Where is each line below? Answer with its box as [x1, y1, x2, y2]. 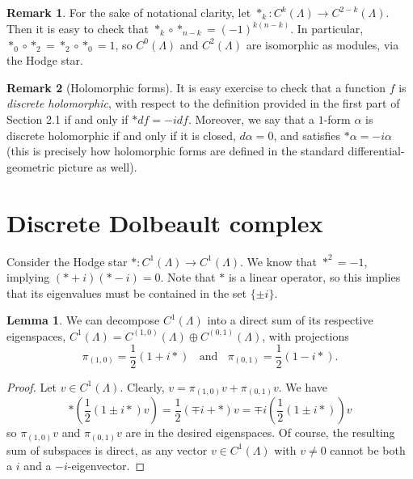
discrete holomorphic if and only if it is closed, [6, 126, 236, 143]
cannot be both [330, 441, 406, 458]
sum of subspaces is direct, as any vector [6, 441, 208, 458]
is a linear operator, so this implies [228, 269, 401, 286]
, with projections [262, 327, 349, 344]
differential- [348, 142, 405, 159]
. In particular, [290, 20, 364, 37]
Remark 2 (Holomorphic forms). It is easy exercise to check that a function [6, 78, 386, 95]
